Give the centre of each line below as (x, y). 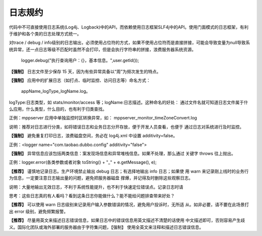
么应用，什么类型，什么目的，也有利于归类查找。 (58, 109)
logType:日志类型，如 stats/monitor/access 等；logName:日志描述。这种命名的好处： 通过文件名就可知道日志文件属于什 (129, 102)
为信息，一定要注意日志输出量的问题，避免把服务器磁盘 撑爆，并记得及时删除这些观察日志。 (101, 178)
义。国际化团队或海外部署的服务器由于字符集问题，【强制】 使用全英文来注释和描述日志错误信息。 (106, 227)
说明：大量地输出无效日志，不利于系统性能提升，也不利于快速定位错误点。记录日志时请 (96, 187)
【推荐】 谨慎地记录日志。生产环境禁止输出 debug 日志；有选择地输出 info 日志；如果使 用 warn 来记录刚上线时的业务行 (129, 171)
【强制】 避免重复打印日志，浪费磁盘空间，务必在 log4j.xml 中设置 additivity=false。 (93, 136)
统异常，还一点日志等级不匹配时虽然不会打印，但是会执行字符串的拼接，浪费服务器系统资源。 (102, 49)
